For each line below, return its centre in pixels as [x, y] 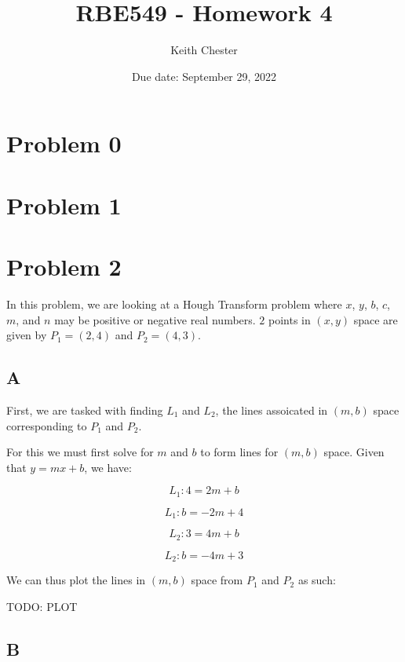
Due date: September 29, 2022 [204, 76]
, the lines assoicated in [272, 410]
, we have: [108, 467]
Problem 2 [64, 267]
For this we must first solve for [80, 452]
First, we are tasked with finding [85, 410]
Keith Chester [204, 50]
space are [376, 319]
